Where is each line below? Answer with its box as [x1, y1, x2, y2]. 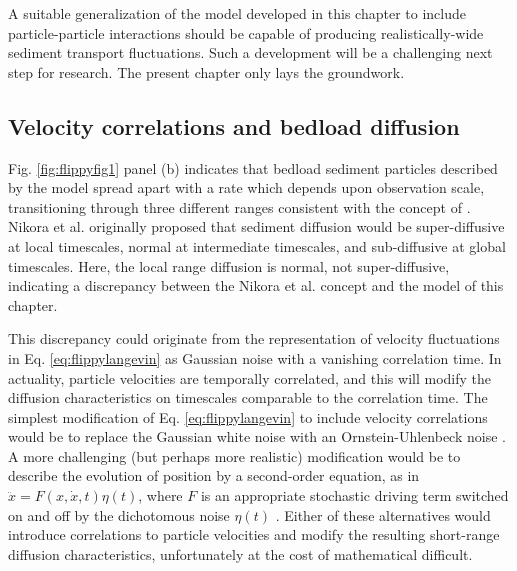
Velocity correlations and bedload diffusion [8, 110, 460, 141]
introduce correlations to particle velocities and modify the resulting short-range [8, 524, 500, 545]
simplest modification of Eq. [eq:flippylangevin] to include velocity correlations [8, 406, 488, 427]
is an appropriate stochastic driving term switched [200, 485, 509, 506]
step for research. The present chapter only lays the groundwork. [8, 61, 405, 82]
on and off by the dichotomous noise [8, 504, 230, 525]
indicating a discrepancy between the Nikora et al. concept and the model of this [8, 275, 504, 296]
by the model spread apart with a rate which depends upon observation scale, [8, 177, 485, 198]
